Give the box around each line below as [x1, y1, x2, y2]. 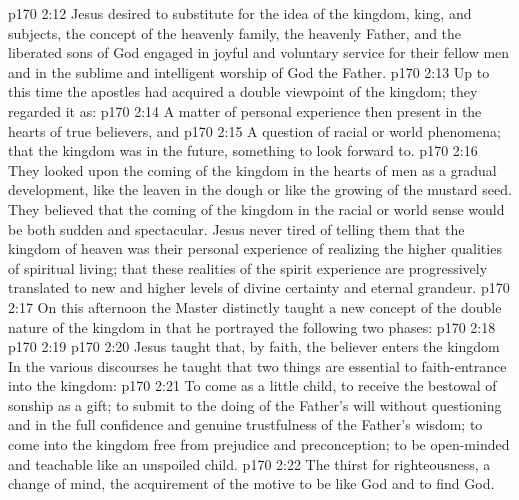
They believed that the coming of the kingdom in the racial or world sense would [8, 198, 505, 219]
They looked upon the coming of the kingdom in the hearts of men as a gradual [8, 159, 497, 180]
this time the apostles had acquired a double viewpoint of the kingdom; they [8, 81, 478, 102]
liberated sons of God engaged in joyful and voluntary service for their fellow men [8, 42, 510, 63]
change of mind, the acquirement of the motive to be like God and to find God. [8, 473, 495, 494]
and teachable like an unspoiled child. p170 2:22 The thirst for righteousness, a [8, 453, 491, 474]
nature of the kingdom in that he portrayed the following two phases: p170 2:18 [8, 316, 496, 337]
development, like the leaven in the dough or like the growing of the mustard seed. [8, 179, 512, 200]
